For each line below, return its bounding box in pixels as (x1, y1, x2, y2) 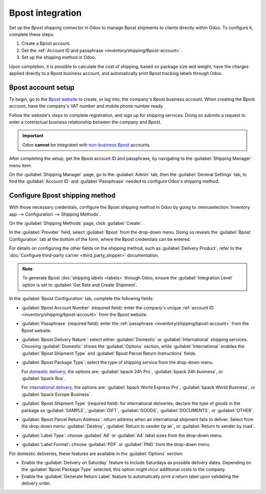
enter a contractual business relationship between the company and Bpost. (9, 119, 162, 125)
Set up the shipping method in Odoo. (21, 54, 96, 60)
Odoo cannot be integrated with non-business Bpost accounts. (22, 142, 151, 148)
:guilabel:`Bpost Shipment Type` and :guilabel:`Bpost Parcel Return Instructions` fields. (21, 350, 197, 356)
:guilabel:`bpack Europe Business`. (21, 391, 92, 397)
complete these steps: (9, 31, 54, 37)
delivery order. (21, 480, 51, 486)
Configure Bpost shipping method (9, 191, 116, 200)
